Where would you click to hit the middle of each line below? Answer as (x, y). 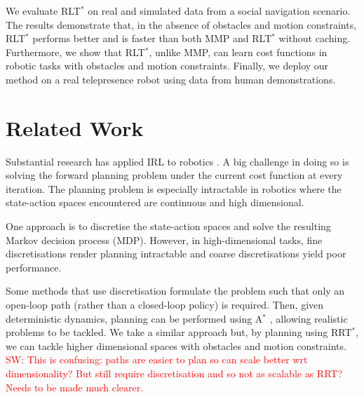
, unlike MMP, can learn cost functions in (238, 52)
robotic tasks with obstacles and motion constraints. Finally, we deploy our (167, 66)
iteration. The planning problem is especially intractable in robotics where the (174, 188)
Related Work (75, 127)
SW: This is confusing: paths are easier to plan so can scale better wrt (157, 359)
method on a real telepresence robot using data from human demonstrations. (171, 79)
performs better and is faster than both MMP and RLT (152, 38)
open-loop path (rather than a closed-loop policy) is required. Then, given (165, 305)
